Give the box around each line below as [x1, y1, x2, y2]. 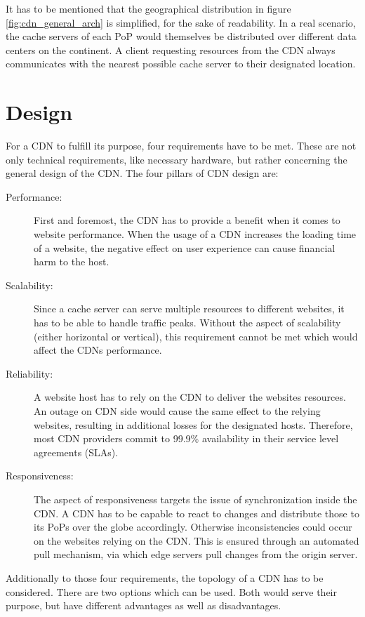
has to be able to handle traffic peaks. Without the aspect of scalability [34, 315, 341, 330]
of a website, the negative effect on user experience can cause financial [34, 240, 336, 255]
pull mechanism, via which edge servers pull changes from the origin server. [34, 547, 358, 562]
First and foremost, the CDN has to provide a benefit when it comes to [34, 213, 340, 227]
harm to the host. [34, 254, 109, 269]
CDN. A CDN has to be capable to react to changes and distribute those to [34, 505, 359, 520]
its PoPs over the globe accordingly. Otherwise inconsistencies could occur [34, 519, 352, 534]
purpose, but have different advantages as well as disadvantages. [6, 598, 281, 613]
